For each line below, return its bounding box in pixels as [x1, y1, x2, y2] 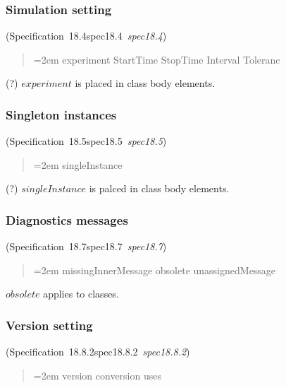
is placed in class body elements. [75, 76, 216, 90]
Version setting [6, 316, 93, 334]
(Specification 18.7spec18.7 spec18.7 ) [6, 239, 167, 254]
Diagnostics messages [6, 211, 128, 228]
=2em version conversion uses [33, 368, 161, 382]
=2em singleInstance [33, 157, 123, 172]
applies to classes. [43, 286, 119, 301]
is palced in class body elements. [89, 181, 230, 196]
